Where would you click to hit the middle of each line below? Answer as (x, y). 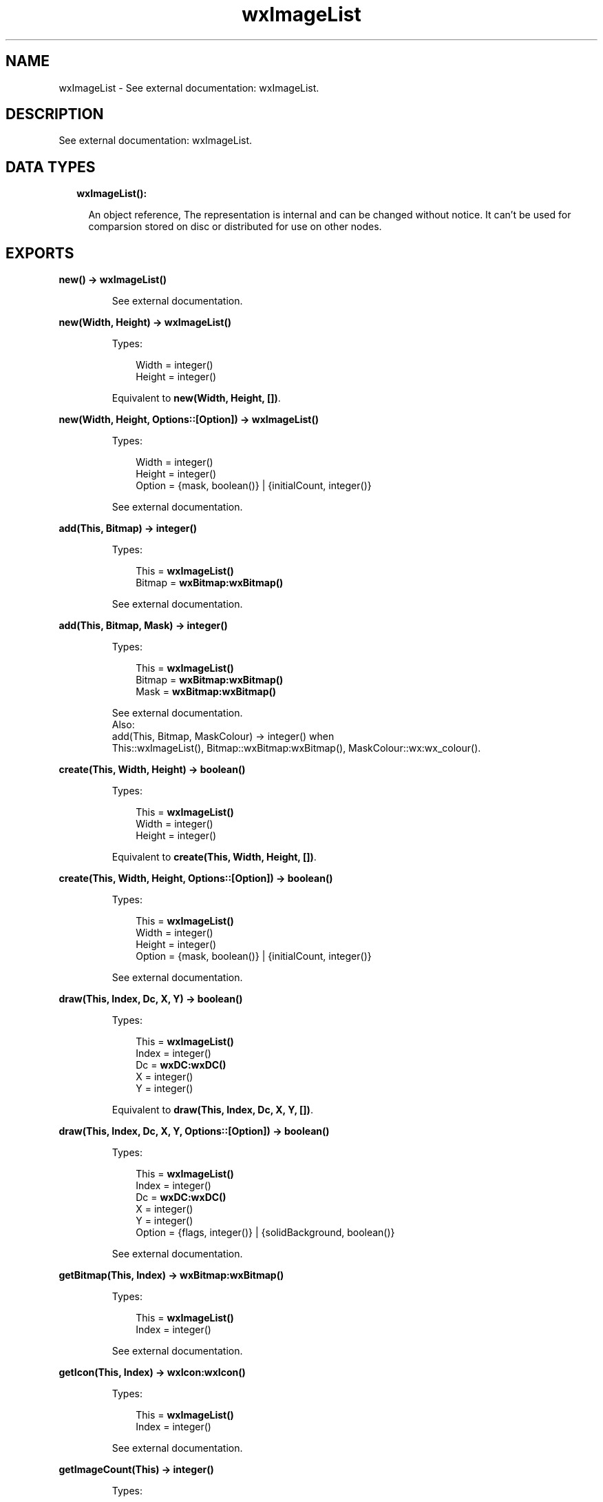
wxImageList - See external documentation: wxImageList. (189, 88)
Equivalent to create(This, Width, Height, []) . (214, 857)
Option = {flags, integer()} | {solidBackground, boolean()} (265, 1233)
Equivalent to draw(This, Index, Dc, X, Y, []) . (212, 1110)
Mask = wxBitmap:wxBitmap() (206, 692)
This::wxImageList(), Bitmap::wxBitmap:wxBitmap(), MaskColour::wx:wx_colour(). (296, 748)
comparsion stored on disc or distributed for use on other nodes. (235, 227)
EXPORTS (40, 253)
